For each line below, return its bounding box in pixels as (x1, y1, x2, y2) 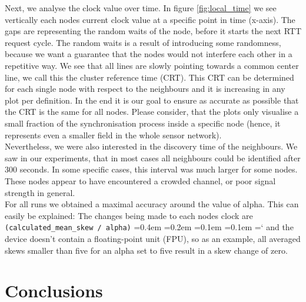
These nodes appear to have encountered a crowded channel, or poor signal (5, 174, 276, 187)
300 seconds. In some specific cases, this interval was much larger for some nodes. (5, 163, 298, 175)
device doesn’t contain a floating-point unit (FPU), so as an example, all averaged (5, 232, 301, 244)
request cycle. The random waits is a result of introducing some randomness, (5, 36, 281, 48)
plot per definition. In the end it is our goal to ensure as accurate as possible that (5, 94, 299, 106)
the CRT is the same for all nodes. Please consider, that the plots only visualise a (5, 105, 299, 118)
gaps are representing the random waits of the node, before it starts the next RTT (5, 25, 302, 37)
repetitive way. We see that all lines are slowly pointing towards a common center (5, 59, 299, 71)
